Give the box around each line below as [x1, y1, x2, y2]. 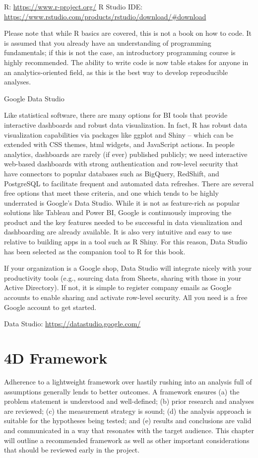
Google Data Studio [4, 93, 64, 103]
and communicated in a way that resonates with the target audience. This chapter [4, 425, 254, 435]
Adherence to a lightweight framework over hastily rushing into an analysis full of [4, 376, 252, 386]
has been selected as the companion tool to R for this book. [4, 246, 186, 256]
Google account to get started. [4, 302, 97, 312]
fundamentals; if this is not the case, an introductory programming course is [4, 47, 236, 58]
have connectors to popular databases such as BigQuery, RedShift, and [4, 168, 219, 178]
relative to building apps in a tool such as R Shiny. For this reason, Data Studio [4, 236, 248, 247]
